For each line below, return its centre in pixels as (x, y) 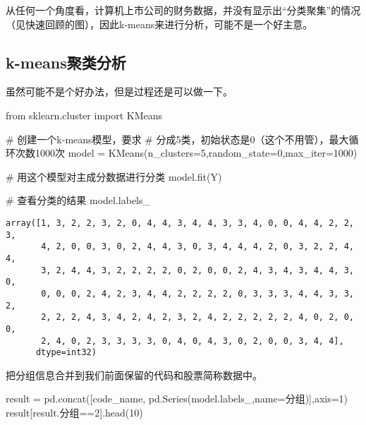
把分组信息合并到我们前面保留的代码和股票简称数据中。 (134, 375)
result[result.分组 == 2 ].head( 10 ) (74, 413)
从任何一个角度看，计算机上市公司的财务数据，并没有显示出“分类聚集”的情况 (183, 10)
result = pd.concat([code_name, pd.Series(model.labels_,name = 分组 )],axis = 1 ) (177, 399)
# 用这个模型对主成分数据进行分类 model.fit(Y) (114, 176)
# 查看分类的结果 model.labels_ (78, 200)
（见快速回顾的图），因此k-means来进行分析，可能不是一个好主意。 (159, 24)
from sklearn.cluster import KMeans (84, 115)
